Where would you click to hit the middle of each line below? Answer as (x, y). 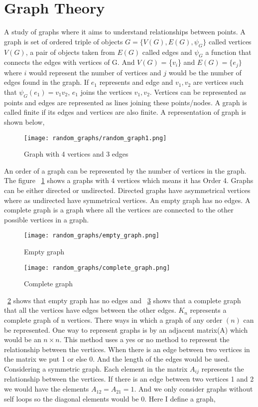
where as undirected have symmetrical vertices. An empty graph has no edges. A (127, 200)
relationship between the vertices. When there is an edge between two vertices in (127, 349)
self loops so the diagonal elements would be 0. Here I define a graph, (110, 398)
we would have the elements (47, 389)
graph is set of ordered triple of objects (64, 41)
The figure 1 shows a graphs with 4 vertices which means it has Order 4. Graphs (129, 180)
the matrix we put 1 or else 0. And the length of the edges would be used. (117, 359)
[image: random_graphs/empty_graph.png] (92, 236)
